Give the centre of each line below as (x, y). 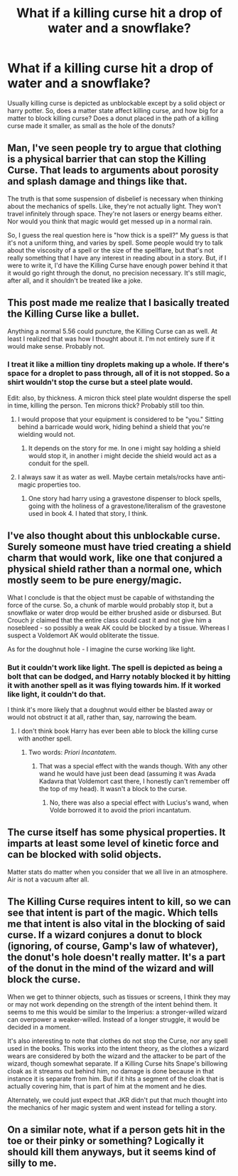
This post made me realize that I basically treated (118, 303)
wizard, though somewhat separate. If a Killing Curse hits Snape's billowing (118, 1063)
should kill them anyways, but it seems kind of (112, 1151)
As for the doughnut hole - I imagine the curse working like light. (102, 649)
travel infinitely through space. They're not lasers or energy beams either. (115, 213)
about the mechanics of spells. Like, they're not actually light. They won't (114, 206)
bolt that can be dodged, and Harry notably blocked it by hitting (119, 676)
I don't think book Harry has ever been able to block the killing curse (118, 731)
